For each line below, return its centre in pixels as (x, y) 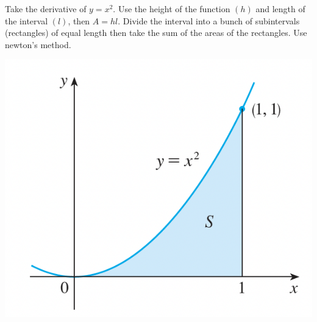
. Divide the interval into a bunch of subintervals (209, 20)
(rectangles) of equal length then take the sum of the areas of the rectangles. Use (156, 33)
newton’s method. (38, 44)
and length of (280, 9)
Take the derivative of (46, 9)
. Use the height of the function (172, 9)
